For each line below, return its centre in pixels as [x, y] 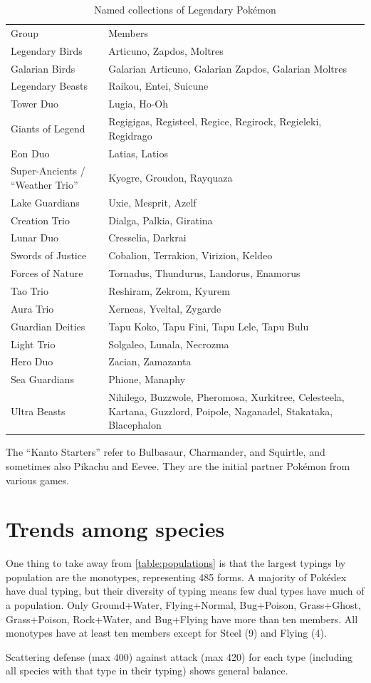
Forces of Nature [47, 273]
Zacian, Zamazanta [150, 361]
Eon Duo [30, 153]
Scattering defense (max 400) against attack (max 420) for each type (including [179, 656]
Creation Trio [40, 220]
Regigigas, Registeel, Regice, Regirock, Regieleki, [215, 121]
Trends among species [115, 529]
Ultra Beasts [38, 411]
